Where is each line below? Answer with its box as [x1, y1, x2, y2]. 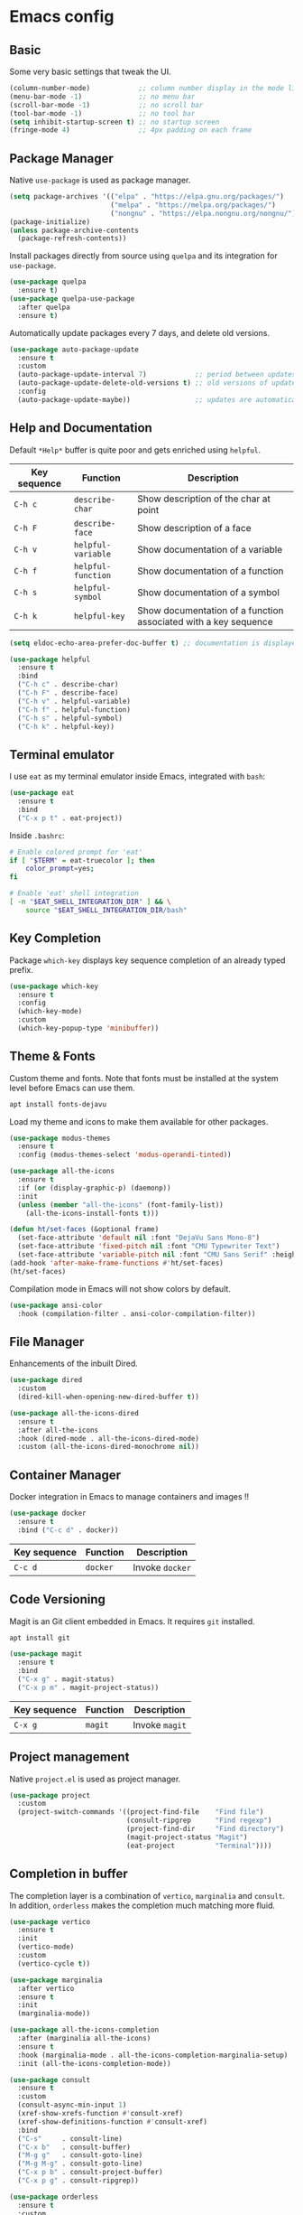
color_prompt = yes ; [25, 865, 95, 874]
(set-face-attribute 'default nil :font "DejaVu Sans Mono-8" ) [17, 1233, 260, 1243]
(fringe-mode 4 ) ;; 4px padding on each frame [9, 126, 252, 135]
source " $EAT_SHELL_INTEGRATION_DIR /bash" [25, 905, 188, 914]
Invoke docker [133, 1561, 192, 1574]
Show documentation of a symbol [137, 585, 280, 598]
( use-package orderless [9, 2192, 99, 2201]
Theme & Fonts [9, 1049, 96, 1064]
